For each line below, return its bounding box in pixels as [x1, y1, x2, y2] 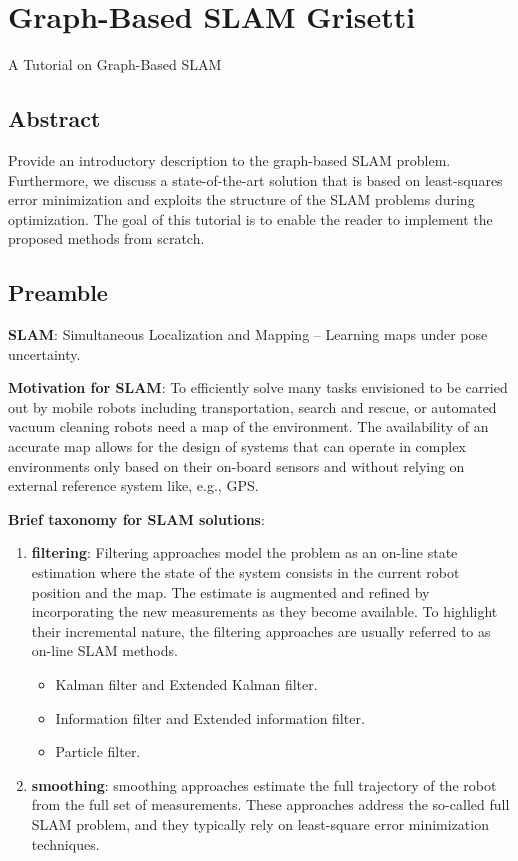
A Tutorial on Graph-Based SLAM [8, 54, 222, 75]
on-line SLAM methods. [31, 640, 178, 661]
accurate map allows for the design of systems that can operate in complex [8, 436, 466, 457]
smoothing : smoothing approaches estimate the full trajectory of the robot [31, 774, 497, 795]
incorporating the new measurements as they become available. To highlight [31, 601, 498, 622]
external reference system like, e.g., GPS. [8, 475, 259, 496]
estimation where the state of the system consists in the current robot [31, 562, 460, 583]
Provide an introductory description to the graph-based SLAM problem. [8, 149, 451, 170]
